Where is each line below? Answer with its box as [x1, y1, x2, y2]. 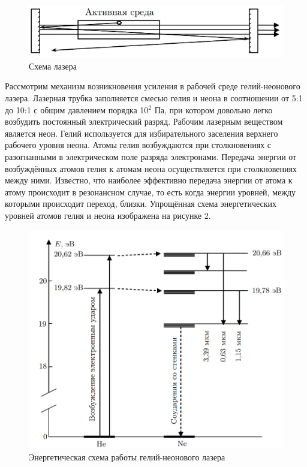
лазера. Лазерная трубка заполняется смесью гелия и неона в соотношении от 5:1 [5, 91, 303, 104]
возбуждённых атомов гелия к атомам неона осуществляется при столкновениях [5, 162, 297, 174]
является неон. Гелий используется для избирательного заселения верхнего [5, 126, 278, 139]
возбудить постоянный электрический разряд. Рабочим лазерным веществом [5, 115, 283, 128]
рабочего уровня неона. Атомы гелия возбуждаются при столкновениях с [5, 138, 272, 151]
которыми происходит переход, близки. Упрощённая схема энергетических [5, 197, 277, 210]
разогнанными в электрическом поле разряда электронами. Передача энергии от [5, 150, 297, 162]
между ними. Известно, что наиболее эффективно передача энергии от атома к [5, 174, 293, 186]
